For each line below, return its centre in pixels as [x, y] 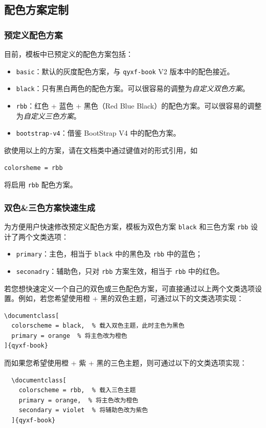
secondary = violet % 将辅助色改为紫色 [83, 410]
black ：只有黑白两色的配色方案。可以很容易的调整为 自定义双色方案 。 [133, 88]
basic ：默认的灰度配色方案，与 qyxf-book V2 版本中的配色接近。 [125, 71]
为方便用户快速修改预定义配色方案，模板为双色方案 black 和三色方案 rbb [126, 226]
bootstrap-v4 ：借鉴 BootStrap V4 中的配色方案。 [98, 133]
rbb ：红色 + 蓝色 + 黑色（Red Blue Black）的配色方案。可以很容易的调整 [139, 105]
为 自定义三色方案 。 [48, 115]
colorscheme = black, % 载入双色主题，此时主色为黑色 [98, 326]
